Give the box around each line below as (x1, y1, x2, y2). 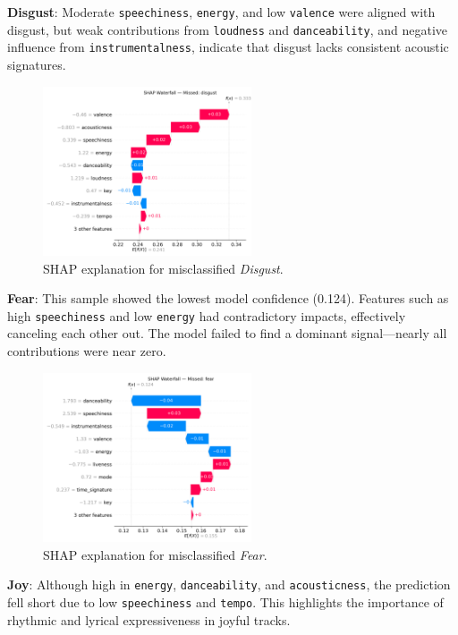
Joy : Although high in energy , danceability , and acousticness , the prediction (7, 575, 451, 594)
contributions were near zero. (7, 342, 166, 360)
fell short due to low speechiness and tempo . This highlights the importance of (7, 592, 444, 611)
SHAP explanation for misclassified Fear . (43, 545, 267, 563)
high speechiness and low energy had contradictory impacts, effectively (7, 306, 406, 325)
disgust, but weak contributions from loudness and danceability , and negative (7, 20, 447, 38)
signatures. (7, 55, 66, 73)
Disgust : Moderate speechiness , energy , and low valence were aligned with (7, 3, 436, 21)
